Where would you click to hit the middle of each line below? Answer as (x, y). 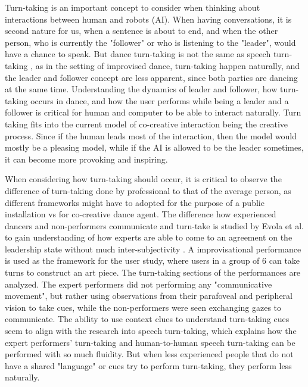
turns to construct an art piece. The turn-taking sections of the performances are (153, 272)
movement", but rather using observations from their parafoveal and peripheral (149, 296)
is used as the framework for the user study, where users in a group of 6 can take (153, 260)
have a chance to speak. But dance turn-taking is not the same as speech (138, 54)
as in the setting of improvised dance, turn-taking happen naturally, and (168, 65)
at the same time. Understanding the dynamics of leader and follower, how (141, 89)
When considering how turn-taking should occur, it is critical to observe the (143, 179)
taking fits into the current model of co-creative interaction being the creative (147, 124)
